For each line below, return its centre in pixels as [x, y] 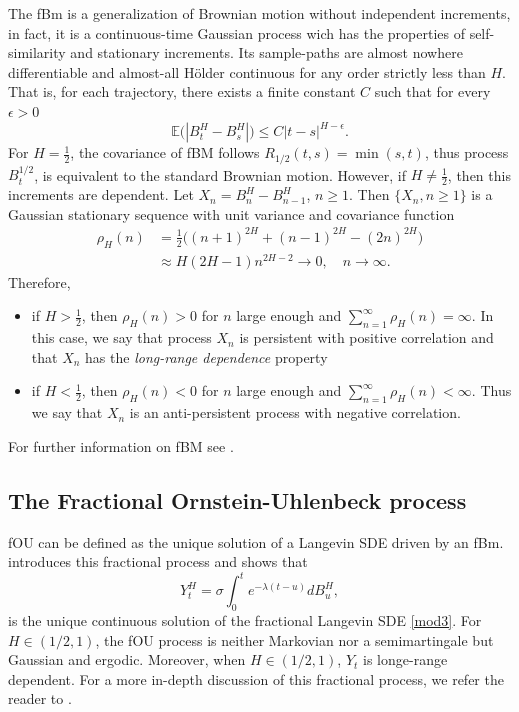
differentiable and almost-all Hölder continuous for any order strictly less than [247, 71]
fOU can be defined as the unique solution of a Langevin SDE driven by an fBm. [256, 541]
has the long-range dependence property [206, 356]
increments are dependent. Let [101, 194]
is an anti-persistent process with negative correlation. [295, 412]
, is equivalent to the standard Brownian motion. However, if [220, 174]
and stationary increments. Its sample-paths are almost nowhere [266, 52]
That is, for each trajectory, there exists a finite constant [182, 91]
